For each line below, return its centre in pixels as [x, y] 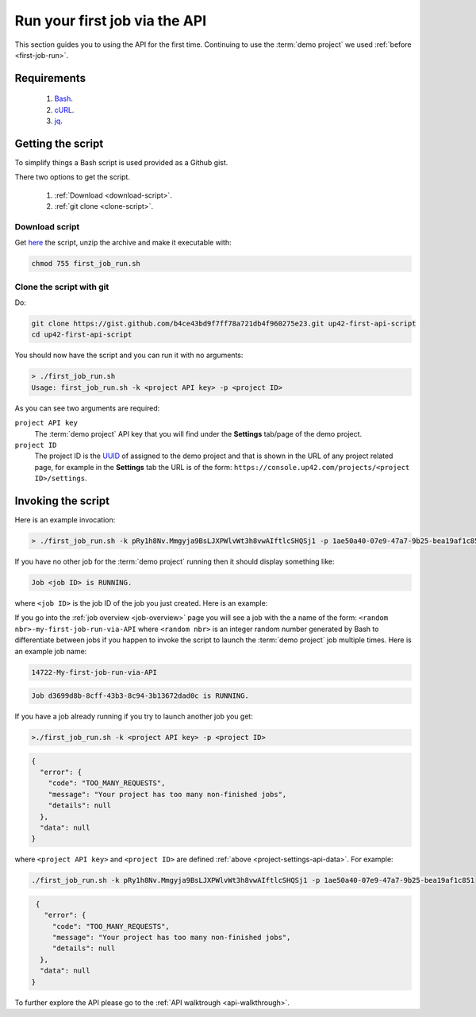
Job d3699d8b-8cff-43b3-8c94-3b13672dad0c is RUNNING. [140, 696]
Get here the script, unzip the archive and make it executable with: [123, 243]
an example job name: [51, 651]
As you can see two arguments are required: [87, 408]
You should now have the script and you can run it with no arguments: [129, 355]
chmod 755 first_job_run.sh [86, 264]
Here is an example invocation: [65, 520]
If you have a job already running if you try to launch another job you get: [134, 717]
